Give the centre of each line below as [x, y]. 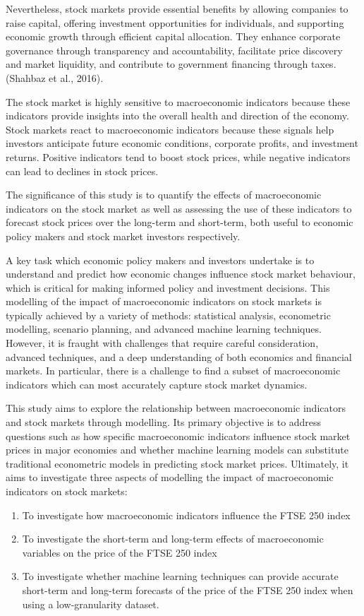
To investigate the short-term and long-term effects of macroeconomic [173, 539]
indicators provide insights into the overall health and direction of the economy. [177, 115]
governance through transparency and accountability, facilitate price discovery [174, 50]
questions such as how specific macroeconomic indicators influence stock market [178, 436]
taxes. [324, 64]
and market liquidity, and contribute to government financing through [157, 64]
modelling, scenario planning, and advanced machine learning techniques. [164, 329]
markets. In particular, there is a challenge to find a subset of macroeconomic [173, 371]
